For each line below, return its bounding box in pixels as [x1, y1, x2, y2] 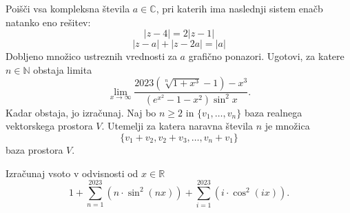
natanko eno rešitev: [6, 14, 91, 29]
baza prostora [6, 142, 63, 156]
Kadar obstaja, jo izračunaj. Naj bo [6, 105, 156, 119]
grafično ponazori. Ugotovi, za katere [188, 49, 344, 63]
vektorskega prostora [6, 119, 93, 133]
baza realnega [244, 105, 302, 119]
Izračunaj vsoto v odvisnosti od [6, 165, 138, 180]
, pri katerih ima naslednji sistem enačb [156, 1, 323, 15]
